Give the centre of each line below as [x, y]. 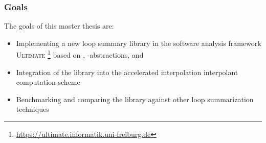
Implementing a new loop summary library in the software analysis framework [139, 43]
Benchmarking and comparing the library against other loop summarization [135, 99]
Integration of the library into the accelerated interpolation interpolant [127, 72]
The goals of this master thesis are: [59, 26]
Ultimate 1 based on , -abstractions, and [80, 54]
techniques [32, 109]
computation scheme [48, 82]
